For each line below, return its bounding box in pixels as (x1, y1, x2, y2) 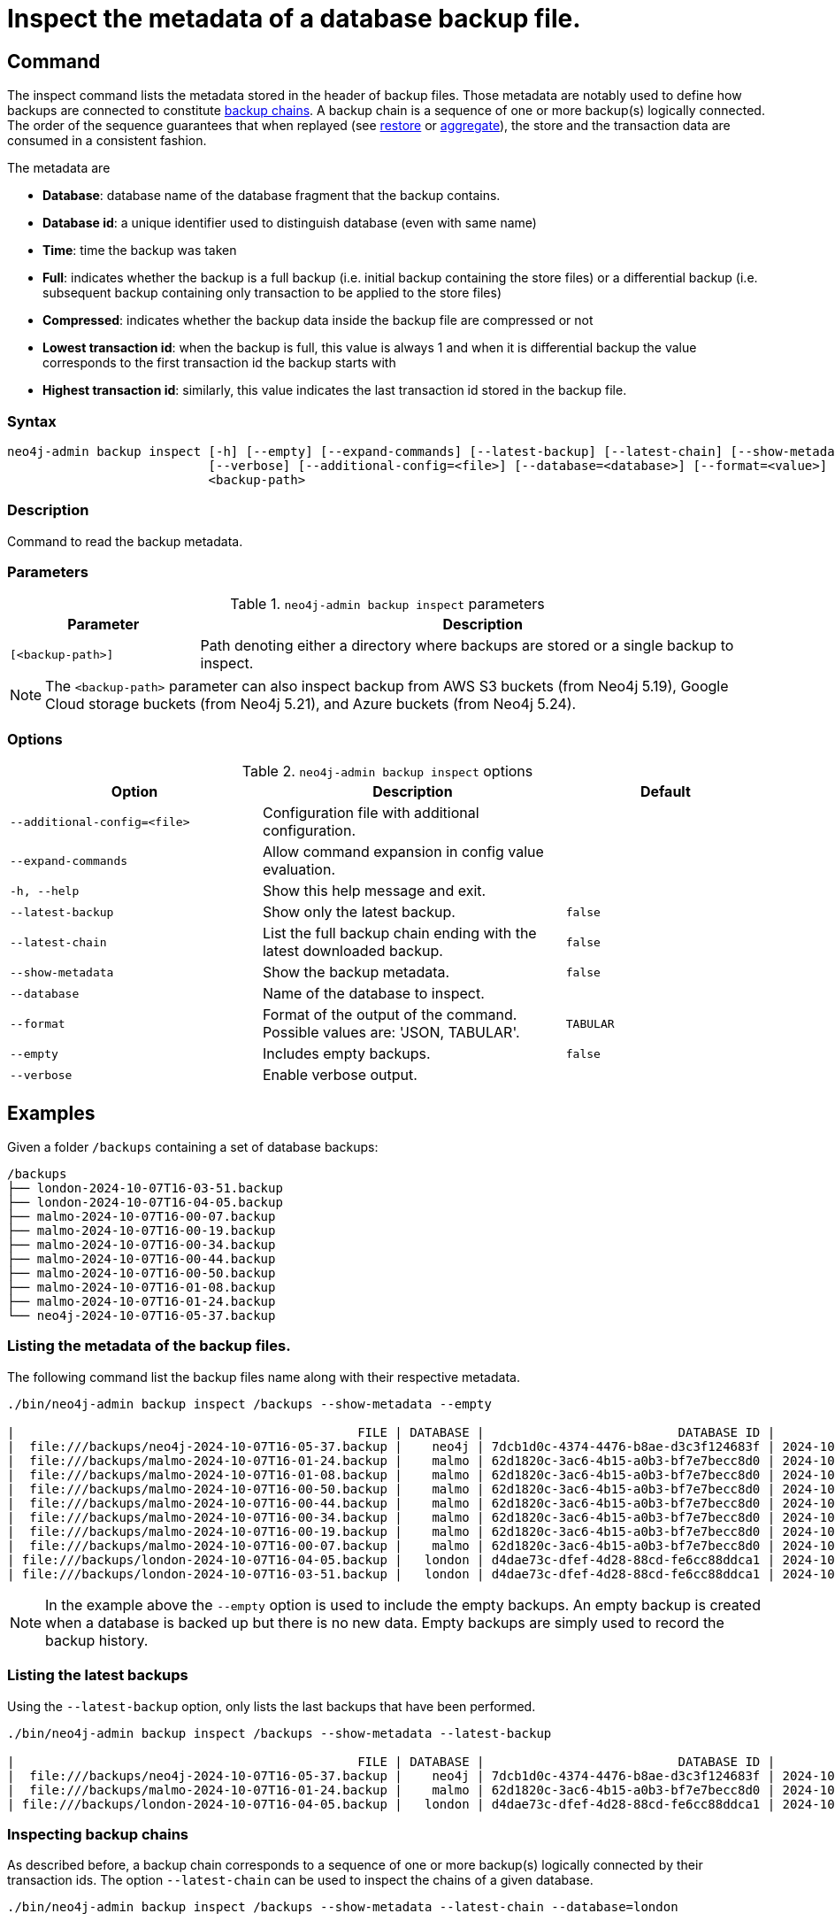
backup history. (45, 1631, 149, 1649)
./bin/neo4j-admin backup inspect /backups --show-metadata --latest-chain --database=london (7, 1900, 678, 1915)
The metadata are (7, 160, 111, 176)
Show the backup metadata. (262, 963, 450, 982)
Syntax (7, 412, 57, 430)
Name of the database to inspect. (262, 984, 485, 1003)
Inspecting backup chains (7, 1825, 188, 1843)
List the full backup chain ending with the (262, 924, 537, 943)
